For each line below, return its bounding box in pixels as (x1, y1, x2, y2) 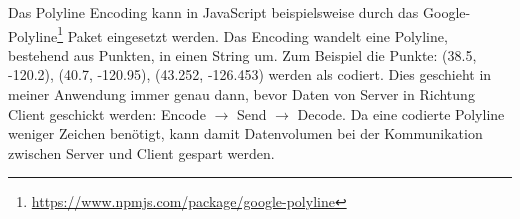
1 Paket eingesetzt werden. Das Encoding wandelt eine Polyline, (57, 22, 448, 46)
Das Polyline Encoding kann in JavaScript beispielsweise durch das (8, 2, 419, 22)
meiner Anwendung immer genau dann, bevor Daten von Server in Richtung (8, 84, 475, 105)
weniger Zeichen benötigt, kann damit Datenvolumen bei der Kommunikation (8, 123, 483, 144)
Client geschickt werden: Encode (8, 103, 206, 124)
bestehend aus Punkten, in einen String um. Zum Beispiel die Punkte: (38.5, (8, 44, 477, 65)
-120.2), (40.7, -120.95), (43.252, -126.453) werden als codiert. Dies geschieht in (8, 64, 492, 85)
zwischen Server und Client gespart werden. (8, 142, 275, 163)
